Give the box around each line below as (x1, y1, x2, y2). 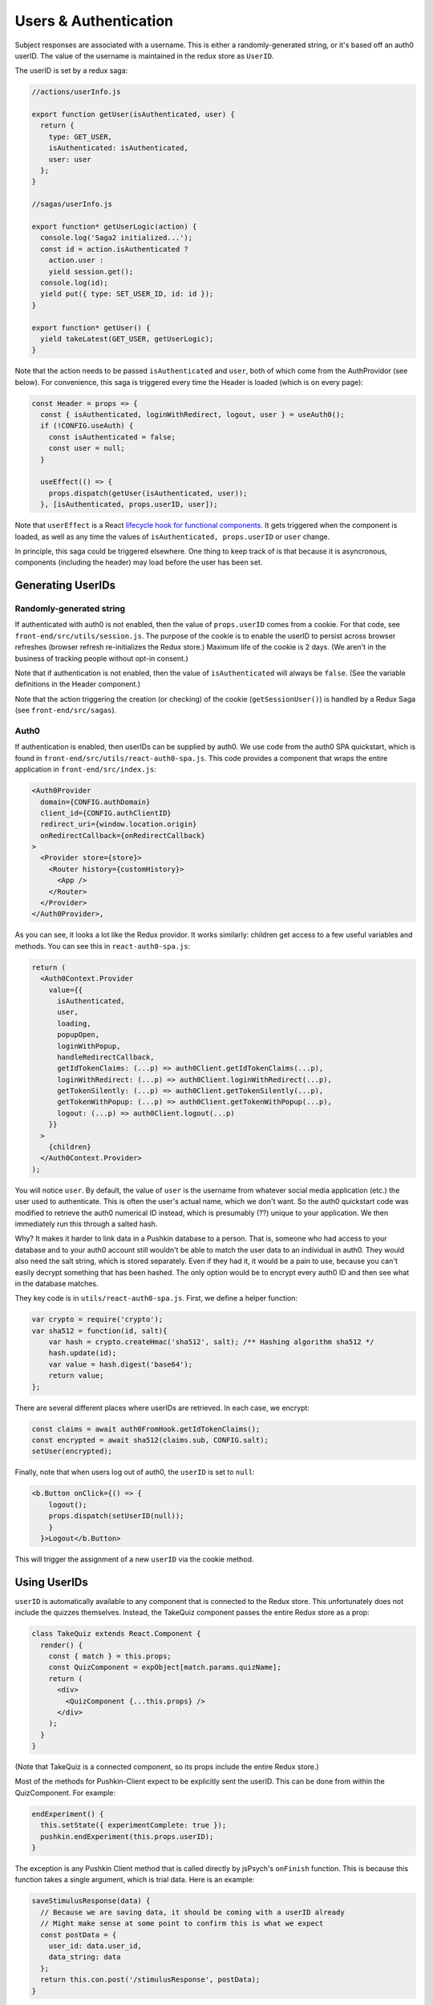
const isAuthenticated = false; (48, 432, 176, 441)
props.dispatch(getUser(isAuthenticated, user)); (48, 488, 248, 497)
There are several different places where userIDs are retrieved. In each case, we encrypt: (14, 1403, 310, 1412)
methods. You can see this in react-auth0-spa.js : (14, 941, 191, 950)
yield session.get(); (48, 267, 134, 276)
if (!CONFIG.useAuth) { (40, 421, 134, 431)
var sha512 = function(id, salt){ (31, 1326, 168, 1335)
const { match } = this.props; (48, 1651, 172, 1660)
